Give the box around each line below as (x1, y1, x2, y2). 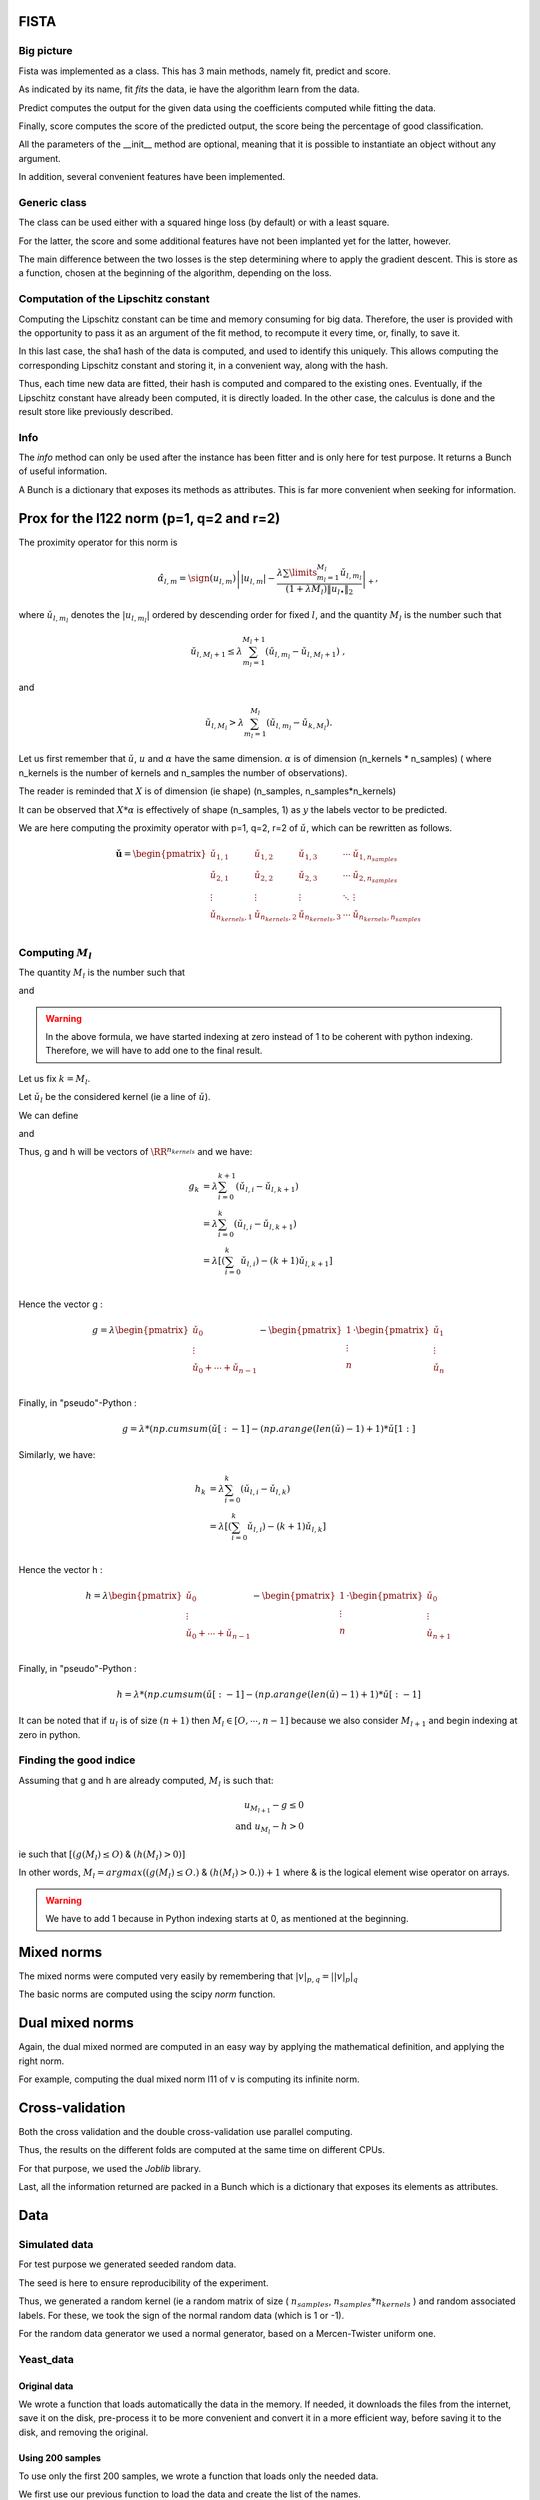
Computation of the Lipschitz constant (18, 292, 210, 306)
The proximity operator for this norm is (18, 536, 178, 548)
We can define (18, 1109, 79, 1121)
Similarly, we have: (18, 1449, 96, 1461)
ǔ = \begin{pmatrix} (115, 848, 207, 860)
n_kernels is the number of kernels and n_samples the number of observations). (18, 766, 348, 779)
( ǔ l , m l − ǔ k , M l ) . (266, 717, 333, 732)
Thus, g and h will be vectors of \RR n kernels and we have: (18, 1145, 253, 1158)
